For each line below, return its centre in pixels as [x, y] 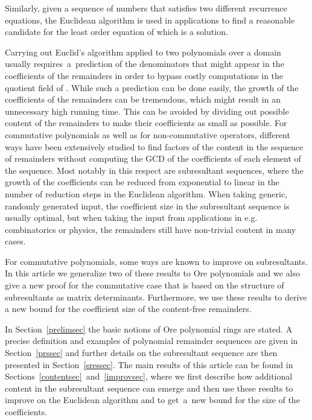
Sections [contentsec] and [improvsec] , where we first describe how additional [149, 376]
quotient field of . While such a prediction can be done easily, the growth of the [152, 87]
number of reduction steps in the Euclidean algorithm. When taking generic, [146, 193]
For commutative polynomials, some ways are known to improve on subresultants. [156, 261]
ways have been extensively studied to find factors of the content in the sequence [154, 146]
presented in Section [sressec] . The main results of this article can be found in [149, 364]
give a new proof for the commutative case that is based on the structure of [145, 285]
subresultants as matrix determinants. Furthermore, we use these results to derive [156, 297]
